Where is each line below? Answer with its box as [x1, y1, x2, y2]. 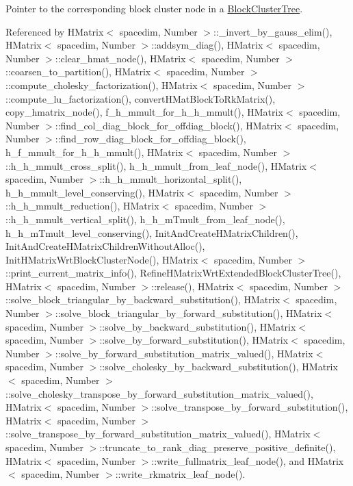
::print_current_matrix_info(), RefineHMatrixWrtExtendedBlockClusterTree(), [5, 266, 341, 280]
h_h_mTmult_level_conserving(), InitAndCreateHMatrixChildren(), [5, 225, 298, 240]
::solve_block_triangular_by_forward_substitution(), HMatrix [55, 306, 322, 320]
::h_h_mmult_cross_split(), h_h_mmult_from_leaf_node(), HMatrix [5, 158, 307, 172]
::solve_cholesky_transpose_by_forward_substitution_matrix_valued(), [5, 386, 313, 400]
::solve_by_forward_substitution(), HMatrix [99, 333, 289, 347]
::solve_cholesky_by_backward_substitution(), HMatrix [99, 359, 338, 374]
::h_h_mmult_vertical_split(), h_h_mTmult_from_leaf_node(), [5, 212, 285, 226]
